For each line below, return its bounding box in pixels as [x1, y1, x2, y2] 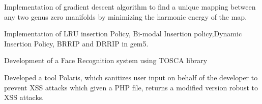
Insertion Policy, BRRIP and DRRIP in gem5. [4, 38, 149, 48]
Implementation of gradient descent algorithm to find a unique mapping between [4, 2, 256, 12]
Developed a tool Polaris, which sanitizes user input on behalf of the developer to [4, 72, 258, 82]
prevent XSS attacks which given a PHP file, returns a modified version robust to [4, 82, 258, 92]
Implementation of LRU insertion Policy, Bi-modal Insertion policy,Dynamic [4, 28, 242, 39]
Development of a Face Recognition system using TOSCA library [4, 55, 208, 66]
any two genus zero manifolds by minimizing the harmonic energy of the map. [4, 11, 247, 22]
